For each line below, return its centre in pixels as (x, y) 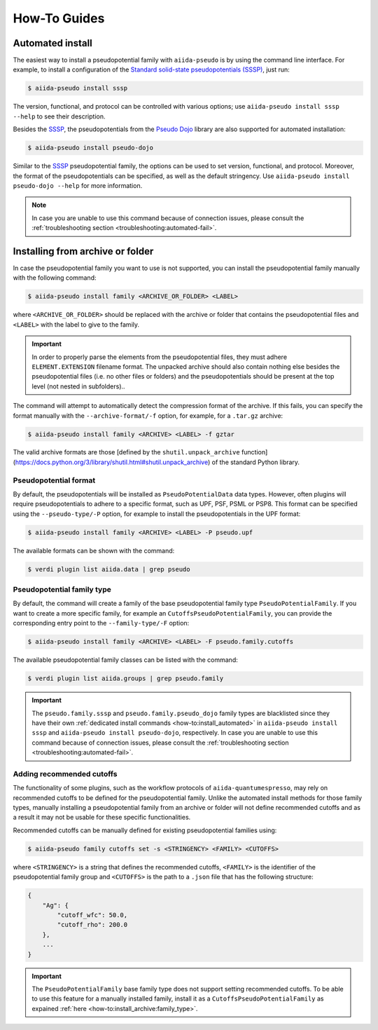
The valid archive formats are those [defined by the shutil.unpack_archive (127, 452)
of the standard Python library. (256, 462)
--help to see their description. (59, 116)
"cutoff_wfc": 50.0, (92, 915)
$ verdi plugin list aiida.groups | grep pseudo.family (126, 679)
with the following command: (55, 278)
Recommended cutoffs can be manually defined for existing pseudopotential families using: (145, 830)
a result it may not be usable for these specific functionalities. (102, 818)
